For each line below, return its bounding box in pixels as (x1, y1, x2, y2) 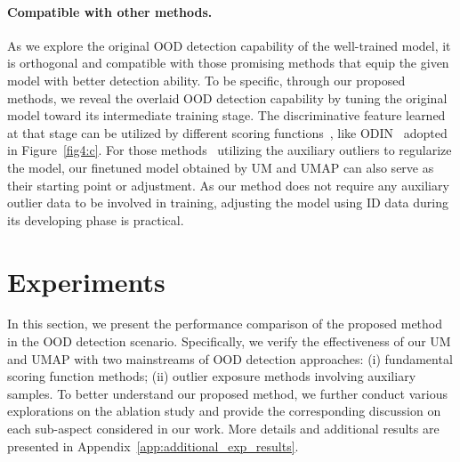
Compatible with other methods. (7, 2, 213, 20)
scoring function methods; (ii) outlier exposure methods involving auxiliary (7, 367, 416, 385)
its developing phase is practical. (7, 210, 184, 229)
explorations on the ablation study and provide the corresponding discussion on (7, 401, 441, 420)
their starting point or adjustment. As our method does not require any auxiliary (7, 175, 449, 194)
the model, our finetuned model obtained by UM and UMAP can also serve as (7, 158, 434, 176)
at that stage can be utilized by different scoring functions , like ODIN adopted (7, 123, 448, 142)
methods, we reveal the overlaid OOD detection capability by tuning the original (7, 88, 448, 107)
